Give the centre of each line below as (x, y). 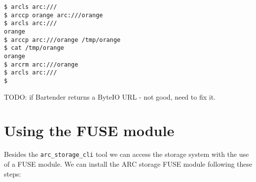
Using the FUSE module (89, 130)
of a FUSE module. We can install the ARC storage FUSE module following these (128, 164)
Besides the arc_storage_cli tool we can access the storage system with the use (127, 154)
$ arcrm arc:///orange (41, 64)
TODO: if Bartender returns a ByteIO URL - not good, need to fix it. (110, 96)
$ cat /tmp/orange (34, 48)
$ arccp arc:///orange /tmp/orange (62, 40)
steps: (13, 173)
